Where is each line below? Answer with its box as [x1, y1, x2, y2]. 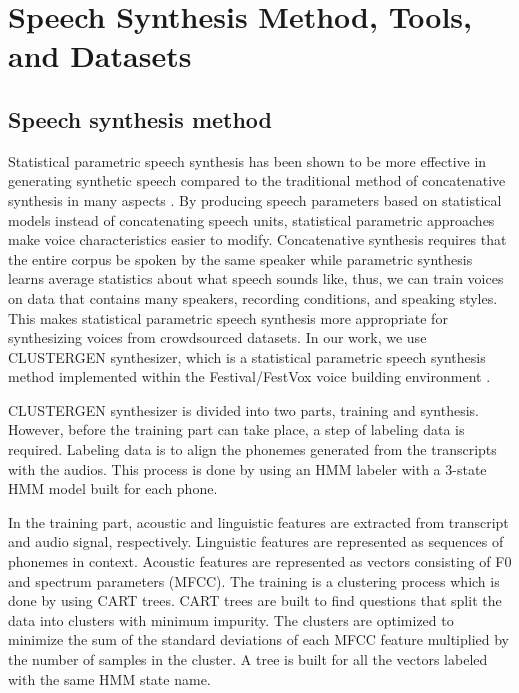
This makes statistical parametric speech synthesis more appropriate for [8, 307, 448, 328]
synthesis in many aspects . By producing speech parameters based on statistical [8, 189, 502, 210]
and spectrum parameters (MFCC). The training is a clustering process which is [8, 570, 500, 591]
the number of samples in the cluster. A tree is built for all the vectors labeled [8, 649, 488, 670]
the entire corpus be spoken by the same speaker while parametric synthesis [8, 248, 473, 269]
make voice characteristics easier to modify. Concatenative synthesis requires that [8, 229, 507, 250]
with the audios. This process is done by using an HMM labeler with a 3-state [8, 458, 487, 479]
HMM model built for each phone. [8, 478, 218, 499]
